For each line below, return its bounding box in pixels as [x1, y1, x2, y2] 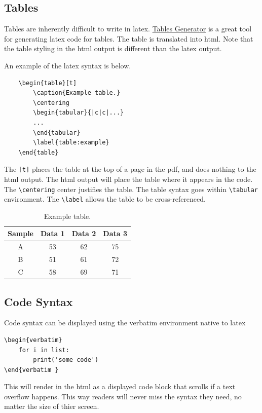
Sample [8, 228, 33, 239]
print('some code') [33, 356, 99, 364]
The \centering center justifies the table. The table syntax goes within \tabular [4, 183, 258, 194]
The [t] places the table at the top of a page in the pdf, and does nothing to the [4, 164, 256, 174]
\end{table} [18, 148, 59, 156]
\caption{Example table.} [33, 89, 121, 97]
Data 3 [103, 228, 127, 239]
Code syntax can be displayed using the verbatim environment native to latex [4, 317, 246, 328]
